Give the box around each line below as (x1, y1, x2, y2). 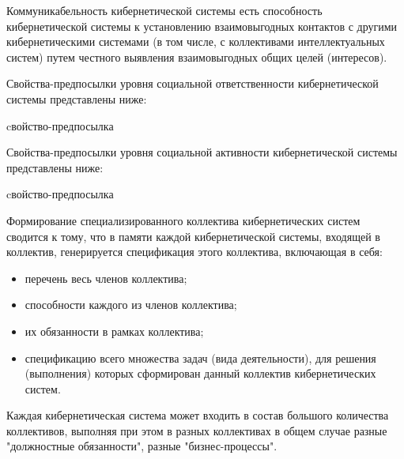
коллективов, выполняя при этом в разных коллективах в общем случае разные (6, 422, 387, 438)
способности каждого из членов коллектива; (25, 296, 237, 313)
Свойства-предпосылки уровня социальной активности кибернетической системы (6, 144, 398, 160)
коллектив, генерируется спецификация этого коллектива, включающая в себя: (6, 243, 383, 260)
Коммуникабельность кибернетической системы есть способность (6, 2, 323, 18)
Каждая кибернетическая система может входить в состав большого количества (6, 407, 389, 423)
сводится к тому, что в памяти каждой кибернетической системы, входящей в (6, 228, 380, 244)
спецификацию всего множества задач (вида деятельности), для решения (25, 349, 376, 366)
